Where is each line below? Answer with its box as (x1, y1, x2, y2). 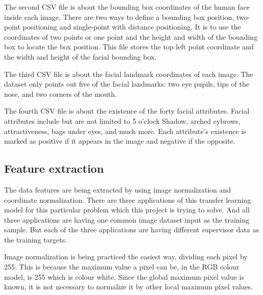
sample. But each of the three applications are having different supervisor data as (4, 224, 259, 235)
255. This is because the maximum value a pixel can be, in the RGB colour (4, 261, 240, 272)
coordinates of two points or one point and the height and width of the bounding (4, 31, 258, 42)
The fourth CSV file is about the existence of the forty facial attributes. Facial (4, 105, 250, 116)
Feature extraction (4, 160, 104, 176)
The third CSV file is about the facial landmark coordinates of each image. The (4, 68, 253, 79)
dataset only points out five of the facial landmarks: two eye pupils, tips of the (4, 78, 249, 89)
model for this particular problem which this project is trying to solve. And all (4, 204, 250, 215)
